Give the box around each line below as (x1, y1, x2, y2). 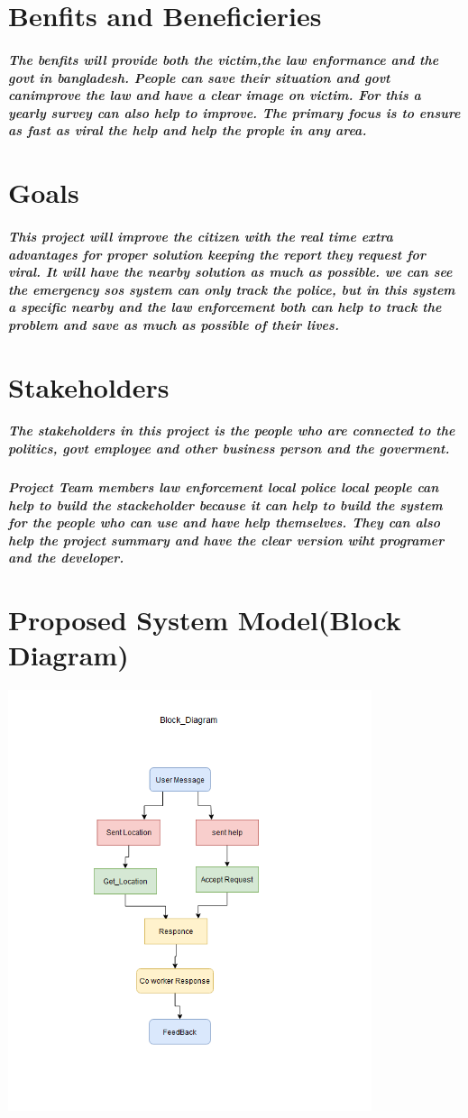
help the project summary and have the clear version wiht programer (8, 530, 445, 549)
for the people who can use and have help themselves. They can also (8, 513, 440, 532)
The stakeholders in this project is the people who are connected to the (8, 421, 455, 440)
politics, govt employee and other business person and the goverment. (8, 439, 450, 458)
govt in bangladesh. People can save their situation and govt (8, 68, 390, 87)
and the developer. (8, 548, 124, 567)
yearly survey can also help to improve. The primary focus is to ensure (8, 103, 461, 122)
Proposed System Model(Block (8, 601, 401, 638)
